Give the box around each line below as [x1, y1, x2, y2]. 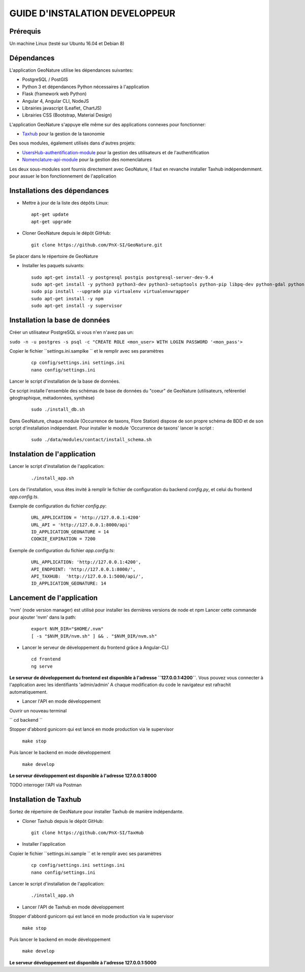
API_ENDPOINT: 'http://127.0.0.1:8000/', [31, 566, 136, 572]
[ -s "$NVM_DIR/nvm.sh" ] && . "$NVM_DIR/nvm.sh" [31, 633, 158, 639]
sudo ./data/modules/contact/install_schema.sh [31, 437, 152, 443]
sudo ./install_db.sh [31, 407, 85, 412]
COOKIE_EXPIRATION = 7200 [31, 536, 96, 542]
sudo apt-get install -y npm [31, 296, 104, 301]
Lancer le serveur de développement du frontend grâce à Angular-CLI [22, 644, 169, 650]
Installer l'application [22, 841, 66, 847]
